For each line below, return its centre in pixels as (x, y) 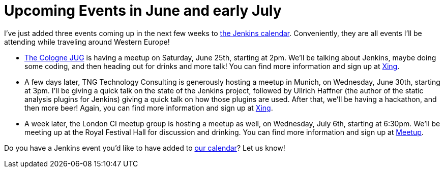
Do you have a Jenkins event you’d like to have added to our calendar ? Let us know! (145, 148)
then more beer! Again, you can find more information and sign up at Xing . (149, 108)
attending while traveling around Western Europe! (87, 42)
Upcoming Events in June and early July (143, 11)
